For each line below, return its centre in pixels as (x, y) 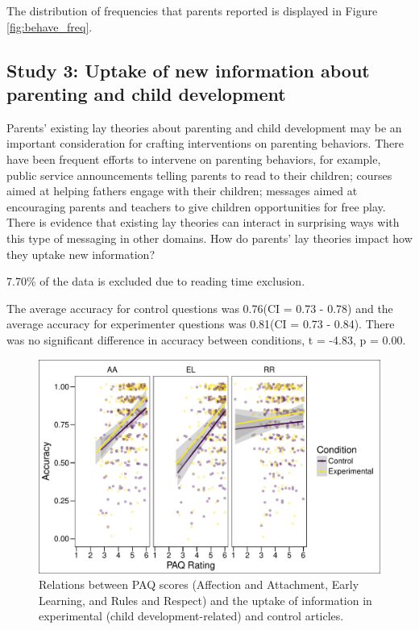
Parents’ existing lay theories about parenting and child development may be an (204, 127)
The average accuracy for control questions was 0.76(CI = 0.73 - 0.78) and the (200, 308)
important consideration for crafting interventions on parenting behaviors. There (205, 143)
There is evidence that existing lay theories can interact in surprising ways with (203, 222)
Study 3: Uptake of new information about (188, 70)
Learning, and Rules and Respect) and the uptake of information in (205, 600)
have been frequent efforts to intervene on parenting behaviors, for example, (194, 159)
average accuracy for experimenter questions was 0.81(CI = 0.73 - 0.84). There (201, 324)
